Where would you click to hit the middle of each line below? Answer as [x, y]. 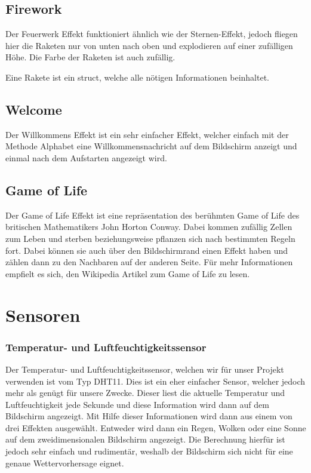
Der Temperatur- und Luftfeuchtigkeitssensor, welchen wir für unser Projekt [145, 369]
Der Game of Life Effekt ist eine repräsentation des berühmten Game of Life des [153, 215]
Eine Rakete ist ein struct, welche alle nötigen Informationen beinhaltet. [138, 77]
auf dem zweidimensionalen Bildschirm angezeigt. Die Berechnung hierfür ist [145, 439]
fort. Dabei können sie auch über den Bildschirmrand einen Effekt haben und [147, 250]
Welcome [34, 109]
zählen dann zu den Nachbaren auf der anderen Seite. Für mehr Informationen [149, 262]
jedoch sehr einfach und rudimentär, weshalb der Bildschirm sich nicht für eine [149, 451]
